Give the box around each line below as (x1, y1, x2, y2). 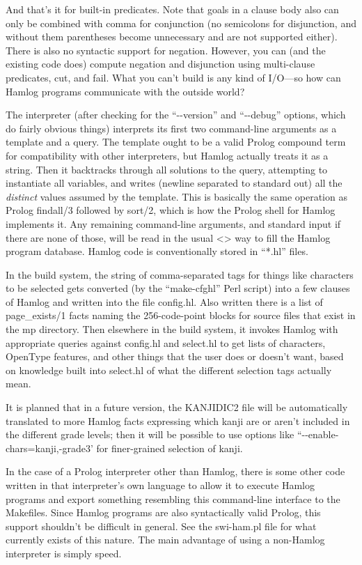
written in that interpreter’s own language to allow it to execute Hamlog (6, 478, 315, 492)
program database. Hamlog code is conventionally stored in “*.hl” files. (6, 244, 308, 258)
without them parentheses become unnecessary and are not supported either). (6, 29, 338, 44)
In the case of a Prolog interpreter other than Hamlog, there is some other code (6, 464, 345, 479)
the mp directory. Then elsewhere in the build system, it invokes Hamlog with (6, 322, 338, 336)
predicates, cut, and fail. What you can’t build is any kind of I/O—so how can (6, 70, 341, 84)
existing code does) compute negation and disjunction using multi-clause (6, 56, 315, 71)
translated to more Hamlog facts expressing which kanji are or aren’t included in (6, 413, 350, 428)
